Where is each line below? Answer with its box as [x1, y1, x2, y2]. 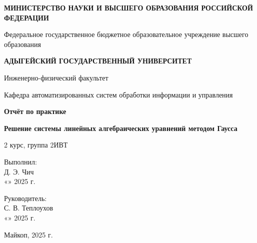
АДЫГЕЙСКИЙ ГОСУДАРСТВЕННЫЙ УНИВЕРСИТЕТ [4, 55, 192, 66]
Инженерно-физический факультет [4, 72, 108, 82]
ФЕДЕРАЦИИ [4, 12, 49, 22]
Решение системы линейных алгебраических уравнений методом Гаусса [4, 122, 237, 133]
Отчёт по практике [4, 106, 66, 116]
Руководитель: [4, 192, 47, 203]
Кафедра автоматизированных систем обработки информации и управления [4, 89, 233, 99]
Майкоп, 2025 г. [4, 229, 53, 239]
